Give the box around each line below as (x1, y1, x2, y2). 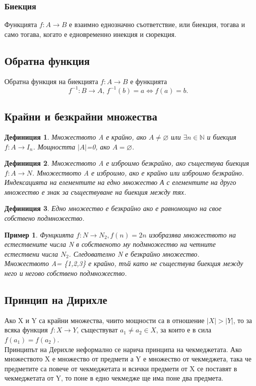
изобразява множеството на (149, 229, 236, 239)
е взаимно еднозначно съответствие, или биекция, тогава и (69, 19, 245, 30)
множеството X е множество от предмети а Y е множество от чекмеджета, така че (4, 354, 252, 364)
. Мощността (33, 141, 76, 151)
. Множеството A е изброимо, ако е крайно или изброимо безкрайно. (32, 167, 244, 178)
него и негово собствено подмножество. (4, 268, 127, 278)
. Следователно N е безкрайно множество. (69, 248, 199, 259)
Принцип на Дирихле (4, 292, 108, 307)
